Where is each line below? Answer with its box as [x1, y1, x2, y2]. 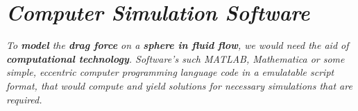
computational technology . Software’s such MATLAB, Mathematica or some [6, 51, 345, 65]
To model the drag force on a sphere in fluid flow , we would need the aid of [6, 38, 349, 52]
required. [6, 92, 42, 106]
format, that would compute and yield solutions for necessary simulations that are [6, 78, 352, 92]
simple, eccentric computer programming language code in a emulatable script [6, 65, 334, 79]
